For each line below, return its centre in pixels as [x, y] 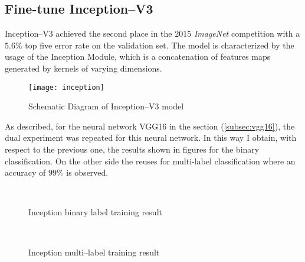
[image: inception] [66, 87]
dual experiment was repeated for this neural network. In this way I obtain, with [151, 138]
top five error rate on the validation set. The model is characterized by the [160, 45]
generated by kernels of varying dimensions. [83, 68]
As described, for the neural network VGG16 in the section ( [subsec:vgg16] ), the [150, 126]
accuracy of [25, 172]
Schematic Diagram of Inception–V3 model [106, 106]
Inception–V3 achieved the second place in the [88, 33]
